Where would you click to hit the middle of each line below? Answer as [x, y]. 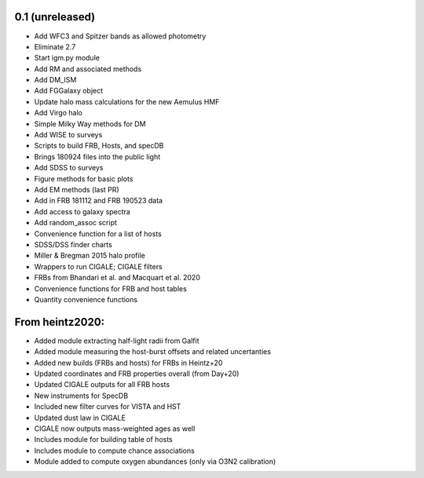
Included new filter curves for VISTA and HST [108, 407]
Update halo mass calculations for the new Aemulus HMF [127, 101]
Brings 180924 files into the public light [97, 156]
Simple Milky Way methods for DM [90, 124]
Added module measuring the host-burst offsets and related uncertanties [152, 352]
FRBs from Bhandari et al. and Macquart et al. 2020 [117, 278]
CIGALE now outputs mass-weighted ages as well [115, 429]
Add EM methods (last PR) [77, 189]
